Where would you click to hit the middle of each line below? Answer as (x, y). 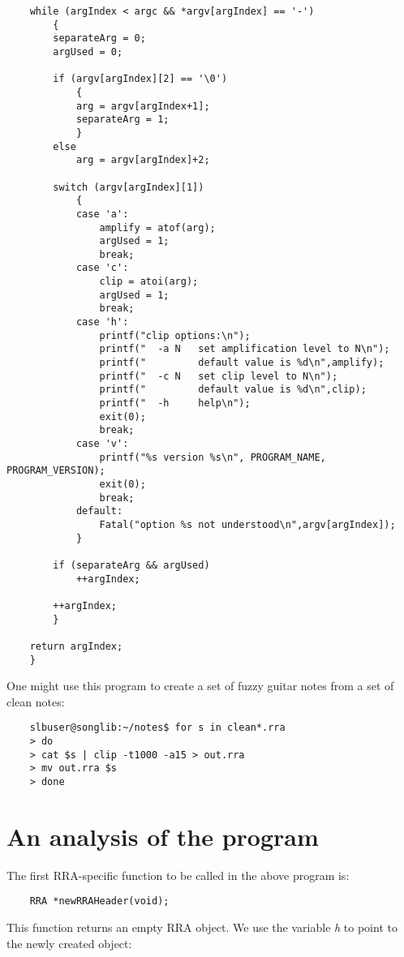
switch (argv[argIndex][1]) (129, 187)
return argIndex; (76, 646)
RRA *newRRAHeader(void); (99, 901)
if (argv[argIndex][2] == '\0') (140, 79)
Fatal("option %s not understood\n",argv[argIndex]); (247, 524)
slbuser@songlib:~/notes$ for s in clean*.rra (157, 728)
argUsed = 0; (88, 51)
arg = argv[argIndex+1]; (143, 106)
